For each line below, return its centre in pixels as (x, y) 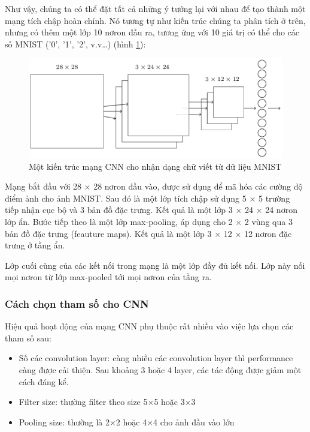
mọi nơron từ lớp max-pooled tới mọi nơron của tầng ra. (108, 277)
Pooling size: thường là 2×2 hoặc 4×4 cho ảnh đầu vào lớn (127, 421)
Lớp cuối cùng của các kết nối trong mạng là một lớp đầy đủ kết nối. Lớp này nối (155, 265)
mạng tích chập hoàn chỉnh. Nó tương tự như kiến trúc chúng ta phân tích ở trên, (155, 20)
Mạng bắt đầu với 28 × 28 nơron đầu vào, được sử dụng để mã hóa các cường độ (154, 186)
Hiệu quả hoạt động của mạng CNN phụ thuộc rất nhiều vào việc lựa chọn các (149, 326)
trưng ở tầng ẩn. (35, 245)
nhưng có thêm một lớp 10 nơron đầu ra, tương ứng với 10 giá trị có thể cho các (152, 32)
